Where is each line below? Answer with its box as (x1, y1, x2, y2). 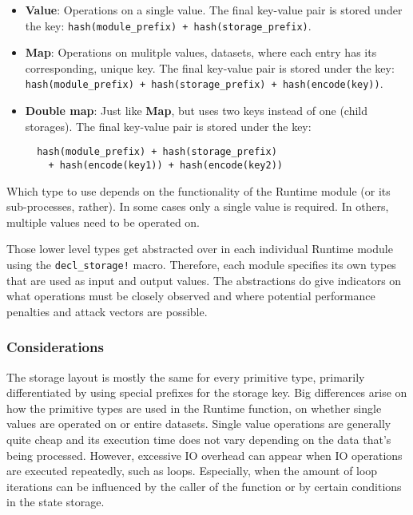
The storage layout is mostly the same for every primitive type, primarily (6, 368, 365, 385)
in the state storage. (6, 493, 105, 510)
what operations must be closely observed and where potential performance (6, 287, 375, 304)
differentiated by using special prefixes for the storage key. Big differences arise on (6, 384, 407, 401)
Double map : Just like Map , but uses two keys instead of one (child (25, 102, 368, 119)
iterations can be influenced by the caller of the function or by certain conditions (6, 477, 402, 494)
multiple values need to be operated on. (6, 213, 201, 230)
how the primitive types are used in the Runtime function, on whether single (6, 399, 382, 416)
